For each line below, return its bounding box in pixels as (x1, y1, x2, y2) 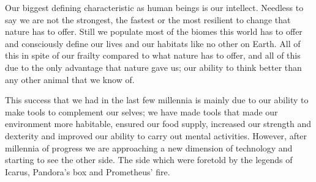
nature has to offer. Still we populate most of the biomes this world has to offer (5, 25, 303, 38)
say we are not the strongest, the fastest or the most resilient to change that (5, 13, 291, 26)
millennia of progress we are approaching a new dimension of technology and (5, 141, 293, 154)
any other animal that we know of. (5, 73, 135, 86)
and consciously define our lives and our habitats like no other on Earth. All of (5, 37, 301, 49)
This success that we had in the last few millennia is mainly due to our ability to (5, 93, 309, 106)
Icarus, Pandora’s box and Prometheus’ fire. (5, 165, 170, 178)
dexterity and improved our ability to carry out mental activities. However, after (5, 129, 307, 142)
